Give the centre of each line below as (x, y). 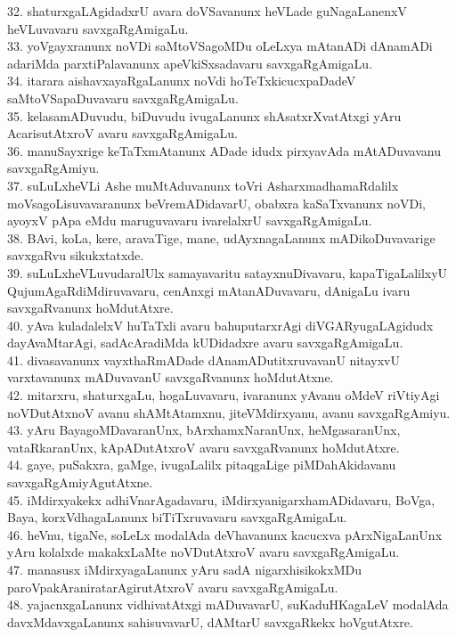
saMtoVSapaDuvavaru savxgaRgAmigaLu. (123, 98)
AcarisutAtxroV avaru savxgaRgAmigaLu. (122, 133)
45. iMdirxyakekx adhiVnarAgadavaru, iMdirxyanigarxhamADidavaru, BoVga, (221, 499)
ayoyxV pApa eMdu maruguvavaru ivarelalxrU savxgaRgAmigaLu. (190, 220)
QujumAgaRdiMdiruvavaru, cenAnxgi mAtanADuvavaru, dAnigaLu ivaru (209, 290)
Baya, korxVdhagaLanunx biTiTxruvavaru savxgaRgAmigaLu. (177, 517)
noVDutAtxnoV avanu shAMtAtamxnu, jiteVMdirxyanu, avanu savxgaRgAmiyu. (229, 412)
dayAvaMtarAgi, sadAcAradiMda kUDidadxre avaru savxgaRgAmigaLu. (205, 343)
